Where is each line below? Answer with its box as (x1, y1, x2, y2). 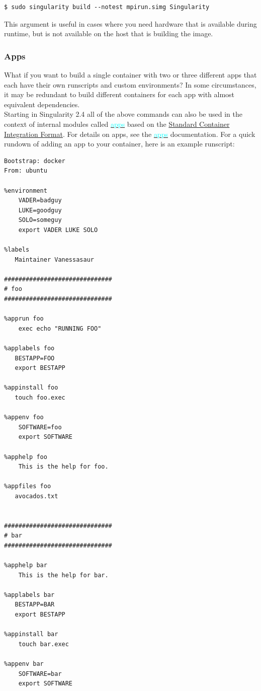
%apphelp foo (4, 453, 47, 460)
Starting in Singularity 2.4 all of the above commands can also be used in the (4, 109, 242, 119)
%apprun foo (4, 315, 44, 323)
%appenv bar (4, 660, 44, 668)
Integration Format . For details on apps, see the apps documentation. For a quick (4, 128, 255, 139)
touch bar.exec (18, 640, 69, 648)
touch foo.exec (15, 394, 65, 401)
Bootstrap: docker (4, 157, 65, 165)
